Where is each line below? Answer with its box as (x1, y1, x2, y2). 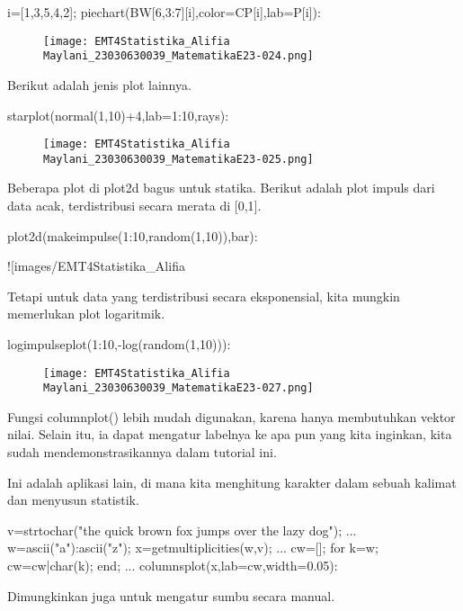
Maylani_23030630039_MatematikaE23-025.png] (43, 152, 314, 166)
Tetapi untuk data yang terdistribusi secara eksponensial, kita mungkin (7, 286, 400, 305)
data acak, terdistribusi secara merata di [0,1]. (7, 196, 262, 214)
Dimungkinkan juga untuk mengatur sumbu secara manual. (7, 586, 335, 605)
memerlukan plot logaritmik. (7, 304, 165, 323)
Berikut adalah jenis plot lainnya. (7, 75, 191, 94)
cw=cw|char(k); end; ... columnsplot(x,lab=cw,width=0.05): (7, 556, 338, 575)
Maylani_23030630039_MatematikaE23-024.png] (43, 49, 314, 63)
